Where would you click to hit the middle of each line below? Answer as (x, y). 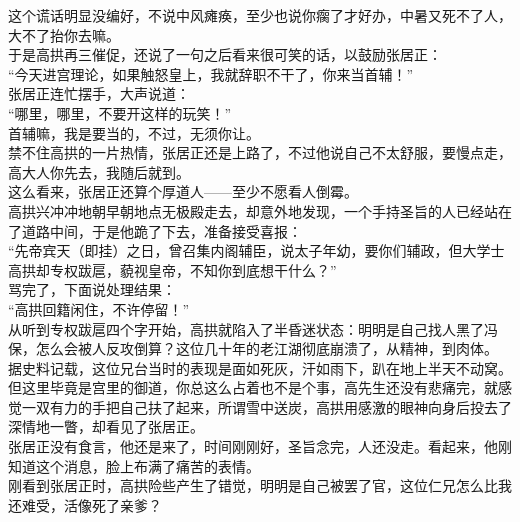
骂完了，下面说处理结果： (92, 289)
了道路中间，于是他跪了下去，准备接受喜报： (155, 230)
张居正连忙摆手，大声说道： (99, 93)
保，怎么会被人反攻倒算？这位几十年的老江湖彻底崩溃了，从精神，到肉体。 (253, 348)
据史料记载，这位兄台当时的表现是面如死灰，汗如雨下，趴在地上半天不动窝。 (260, 367)
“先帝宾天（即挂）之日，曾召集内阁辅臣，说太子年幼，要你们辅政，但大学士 (256, 250)
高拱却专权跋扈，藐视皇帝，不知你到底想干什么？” (172, 269)
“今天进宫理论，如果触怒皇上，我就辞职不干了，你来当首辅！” (211, 73)
